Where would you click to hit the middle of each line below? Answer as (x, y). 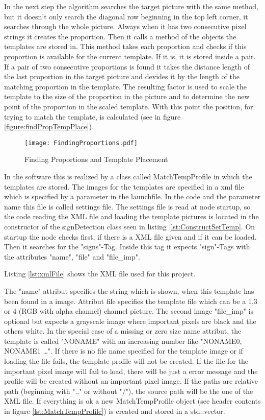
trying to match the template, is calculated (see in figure (92, 116)
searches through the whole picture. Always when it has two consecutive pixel (125, 26)
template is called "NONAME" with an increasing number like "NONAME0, (123, 341)
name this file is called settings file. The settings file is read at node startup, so (127, 206)
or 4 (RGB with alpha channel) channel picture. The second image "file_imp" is (129, 311)
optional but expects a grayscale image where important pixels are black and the (130, 321)
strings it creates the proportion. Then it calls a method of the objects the (120, 36)
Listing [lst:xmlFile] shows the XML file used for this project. (100, 274)
